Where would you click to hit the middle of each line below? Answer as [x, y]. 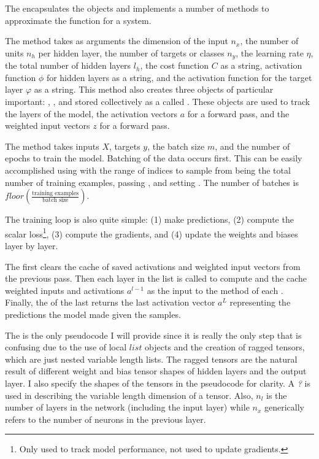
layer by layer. [32, 246]
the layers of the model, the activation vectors [91, 113]
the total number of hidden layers [68, 65]
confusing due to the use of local [66, 347]
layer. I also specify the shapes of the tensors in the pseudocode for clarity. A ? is [158, 383]
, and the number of [252, 146]
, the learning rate [270, 52]
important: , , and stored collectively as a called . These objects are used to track [158, 102]
